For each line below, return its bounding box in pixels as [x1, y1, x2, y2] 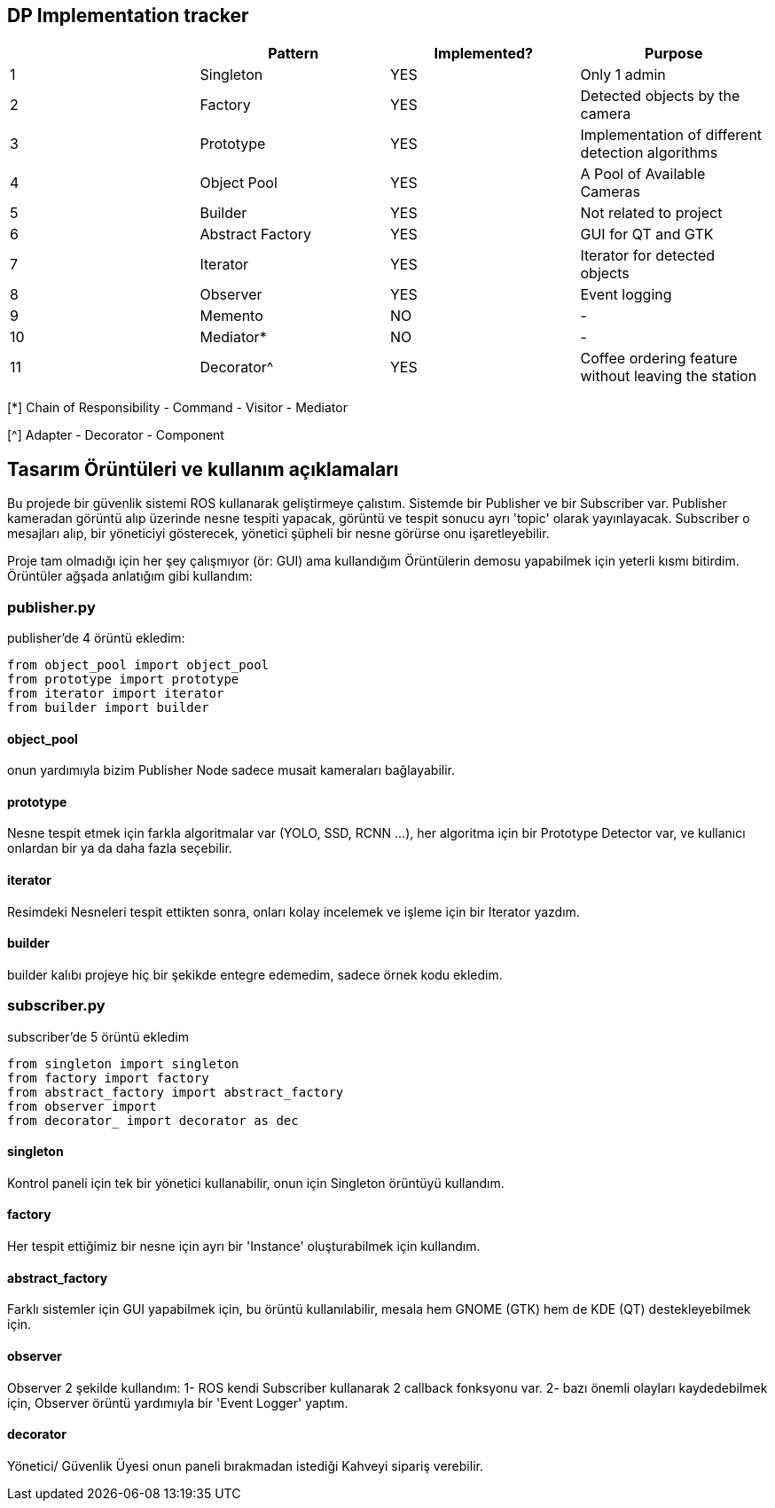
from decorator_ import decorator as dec [7, 1113, 299, 1128]
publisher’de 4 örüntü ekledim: [7, 630, 185, 646]
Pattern [268, 44, 319, 63]
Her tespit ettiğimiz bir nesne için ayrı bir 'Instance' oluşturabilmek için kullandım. [7, 1238, 481, 1254]
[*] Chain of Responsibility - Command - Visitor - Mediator [7, 400, 348, 416]
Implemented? [434, 44, 533, 63]
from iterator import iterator [7, 686, 224, 701]
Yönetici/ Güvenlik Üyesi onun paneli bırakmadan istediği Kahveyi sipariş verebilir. [7, 1457, 483, 1473]
